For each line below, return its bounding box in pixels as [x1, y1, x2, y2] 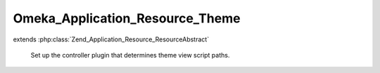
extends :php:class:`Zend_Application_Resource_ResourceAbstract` [13, 35, 210, 44]
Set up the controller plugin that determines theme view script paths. [30, 51, 230, 59]
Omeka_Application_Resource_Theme [13, 11, 241, 26]
